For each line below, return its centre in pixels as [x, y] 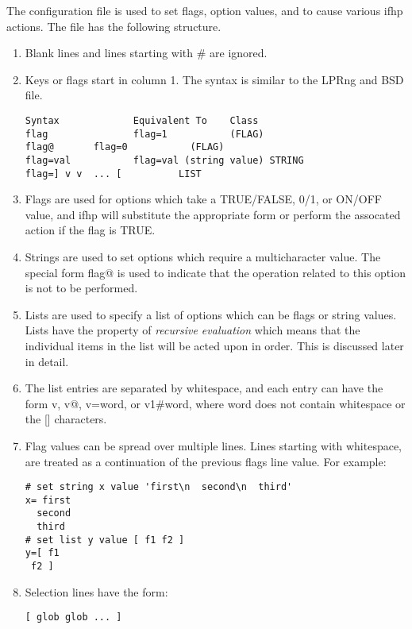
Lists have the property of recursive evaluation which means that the [193, 330]
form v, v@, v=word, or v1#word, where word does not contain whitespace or [215, 403]
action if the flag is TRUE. [90, 230]
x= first [48, 500]
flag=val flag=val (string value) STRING [164, 160]
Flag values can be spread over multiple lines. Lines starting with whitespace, [214, 445]
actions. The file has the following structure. [114, 26]
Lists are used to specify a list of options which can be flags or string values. [211, 314]
